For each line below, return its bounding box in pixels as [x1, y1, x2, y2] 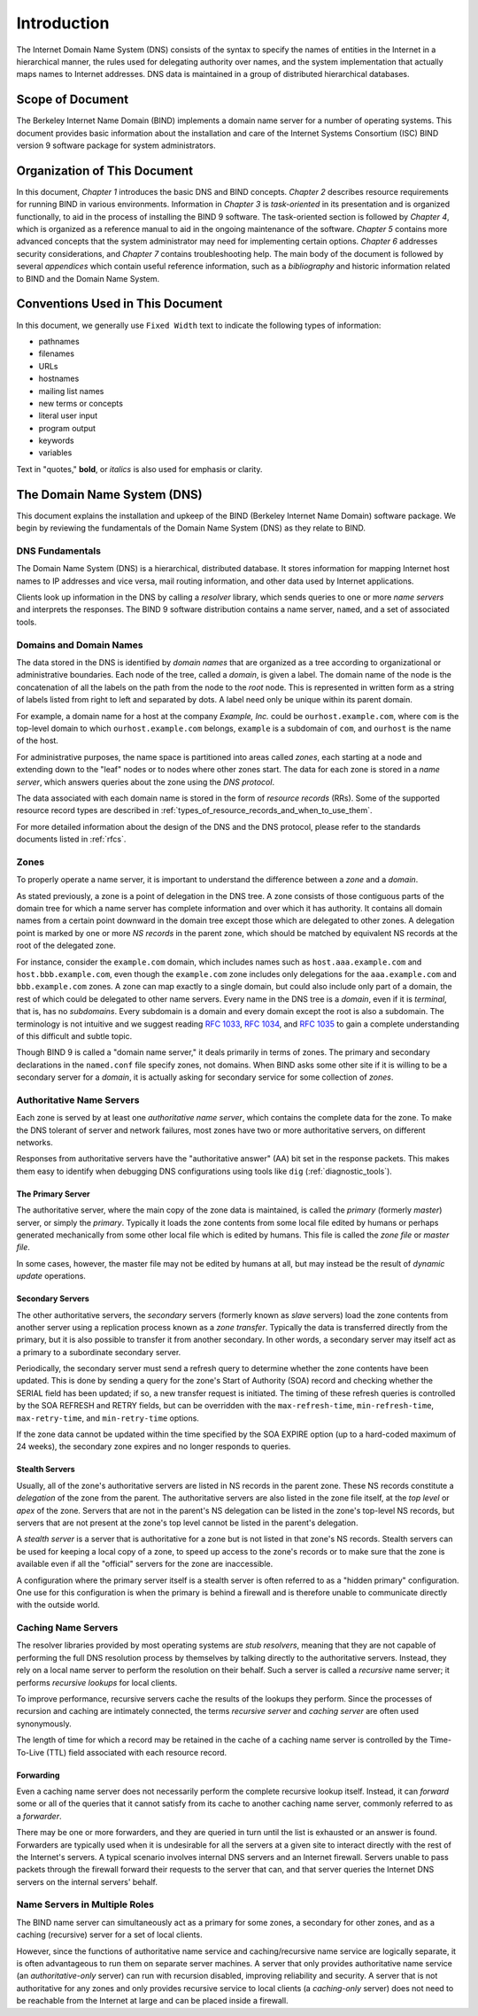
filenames [38, 348, 75, 359]
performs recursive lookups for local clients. [16, 1677, 178, 1687]
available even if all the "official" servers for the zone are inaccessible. [16, 1559, 274, 1570]
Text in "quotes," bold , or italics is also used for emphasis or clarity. [16, 463, 263, 474]
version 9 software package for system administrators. [16, 140, 216, 151]
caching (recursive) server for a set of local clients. [16, 1929, 203, 1940]
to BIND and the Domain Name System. [16, 273, 160, 283]
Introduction [16, 13, 110, 33]
